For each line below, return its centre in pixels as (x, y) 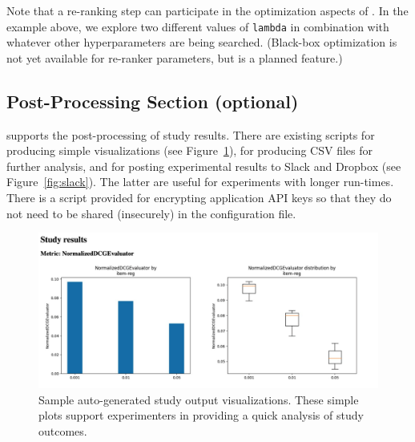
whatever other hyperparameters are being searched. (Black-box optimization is (202, 42)
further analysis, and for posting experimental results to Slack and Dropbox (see (204, 166)
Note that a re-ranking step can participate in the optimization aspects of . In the (207, 10)
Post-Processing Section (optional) (153, 101)
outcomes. (63, 430)
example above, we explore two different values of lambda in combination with (198, 26)
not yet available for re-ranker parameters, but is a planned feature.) (175, 57)
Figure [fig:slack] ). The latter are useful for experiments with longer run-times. (200, 182)
